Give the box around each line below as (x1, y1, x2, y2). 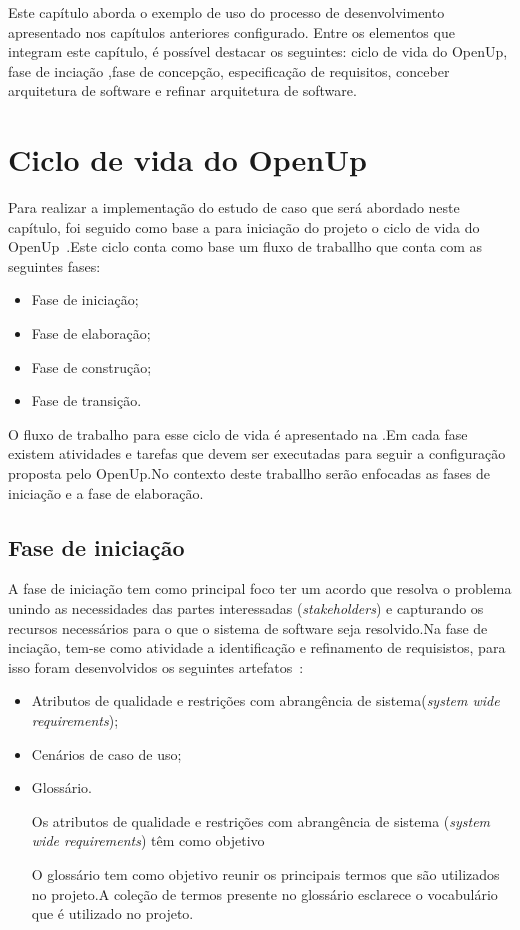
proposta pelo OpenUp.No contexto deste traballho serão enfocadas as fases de (8, 463, 491, 484)
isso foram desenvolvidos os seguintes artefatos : (8, 656, 304, 677)
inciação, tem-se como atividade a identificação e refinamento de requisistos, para (8, 637, 506, 658)
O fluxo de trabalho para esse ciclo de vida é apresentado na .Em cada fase (8, 423, 468, 444)
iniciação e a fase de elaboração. (8, 482, 204, 503)
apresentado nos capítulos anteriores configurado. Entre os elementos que (8, 21, 455, 42)
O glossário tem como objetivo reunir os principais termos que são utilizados (31, 863, 500, 884)
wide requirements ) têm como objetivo (31, 830, 265, 851)
